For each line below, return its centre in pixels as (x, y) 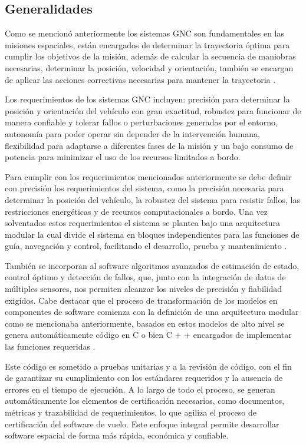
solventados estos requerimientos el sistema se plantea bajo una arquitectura (143, 223)
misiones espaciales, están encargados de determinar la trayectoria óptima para (147, 44)
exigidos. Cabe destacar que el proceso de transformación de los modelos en (141, 300)
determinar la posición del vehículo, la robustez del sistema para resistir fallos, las (152, 199)
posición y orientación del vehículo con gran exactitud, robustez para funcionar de (153, 110)
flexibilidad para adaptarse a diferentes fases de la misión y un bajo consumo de (149, 145)
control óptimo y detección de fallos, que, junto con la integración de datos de (145, 277)
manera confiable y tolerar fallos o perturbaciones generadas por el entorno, (141, 122)
